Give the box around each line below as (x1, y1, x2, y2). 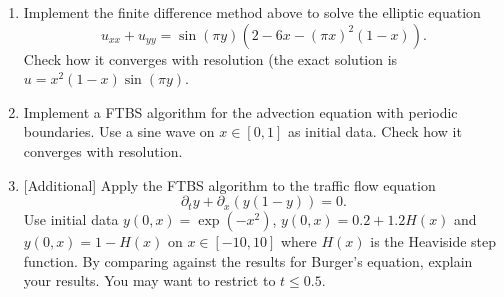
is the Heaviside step (370, 231, 497, 252)
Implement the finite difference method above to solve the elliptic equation (23, 2, 481, 22)
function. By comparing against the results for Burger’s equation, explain (23, 250, 473, 271)
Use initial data (23, 209, 119, 230)
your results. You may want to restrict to (23, 270, 276, 291)
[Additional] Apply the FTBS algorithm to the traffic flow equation (23, 174, 436, 195)
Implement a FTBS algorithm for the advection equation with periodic (23, 101, 458, 122)
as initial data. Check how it (287, 121, 462, 142)
